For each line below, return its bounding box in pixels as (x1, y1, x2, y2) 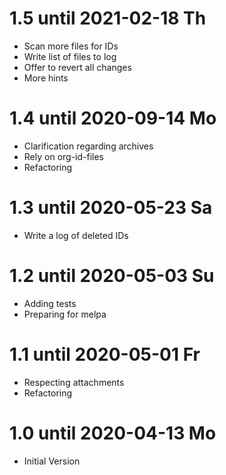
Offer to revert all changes (23, 61, 132, 73)
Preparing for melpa (23, 308, 107, 320)
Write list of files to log (23, 50, 117, 62)
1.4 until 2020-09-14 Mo (9, 107, 217, 130)
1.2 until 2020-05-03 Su (9, 265, 215, 287)
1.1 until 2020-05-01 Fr (9, 343, 201, 366)
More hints (23, 72, 69, 84)
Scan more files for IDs (23, 40, 119, 52)
